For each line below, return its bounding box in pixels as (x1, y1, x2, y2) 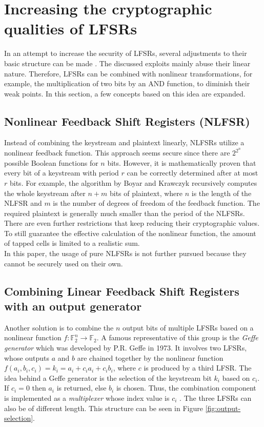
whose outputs (4, 352, 50, 363)
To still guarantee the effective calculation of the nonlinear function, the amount (4, 227, 256, 238)
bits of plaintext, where (109, 187, 183, 198)
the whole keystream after (4, 187, 86, 198)
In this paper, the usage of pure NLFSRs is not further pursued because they (4, 248, 247, 259)
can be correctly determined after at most (127, 167, 258, 178)
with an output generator (4, 298, 142, 314)
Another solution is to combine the (4, 322, 114, 333)
